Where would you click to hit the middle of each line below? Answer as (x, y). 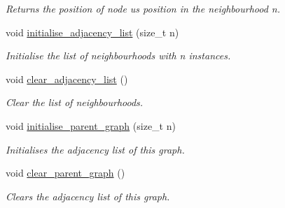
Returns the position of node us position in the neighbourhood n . (143, 8)
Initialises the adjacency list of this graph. (95, 149)
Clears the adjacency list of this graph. (88, 196)
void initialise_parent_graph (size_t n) (91, 125)
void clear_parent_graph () (65, 173)
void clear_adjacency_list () (67, 79)
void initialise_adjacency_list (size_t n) (92, 32)
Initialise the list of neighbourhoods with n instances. (118, 55)
